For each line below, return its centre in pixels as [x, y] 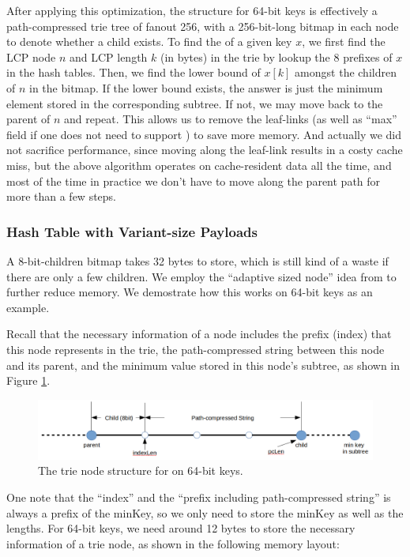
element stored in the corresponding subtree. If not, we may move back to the [195, 103]
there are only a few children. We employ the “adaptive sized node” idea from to [201, 276]
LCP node [31, 56]
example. [28, 307]
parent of [28, 119]
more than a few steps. [62, 196]
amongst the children [346, 72]
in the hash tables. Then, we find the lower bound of [134, 72]
